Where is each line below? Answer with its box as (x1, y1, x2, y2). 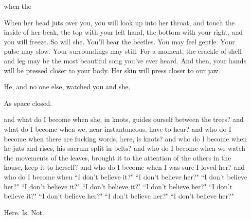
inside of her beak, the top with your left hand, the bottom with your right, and (4, 27, 243, 37)
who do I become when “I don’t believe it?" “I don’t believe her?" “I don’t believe (4, 171, 248, 181)
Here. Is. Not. (4, 207, 44, 217)
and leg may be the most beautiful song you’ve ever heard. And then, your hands (4, 55, 247, 65)
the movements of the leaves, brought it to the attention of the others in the (4, 152, 231, 162)
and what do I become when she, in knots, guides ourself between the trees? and (4, 114, 244, 124)
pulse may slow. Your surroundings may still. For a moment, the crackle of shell (4, 46, 242, 56)
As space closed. (4, 98, 52, 108)
